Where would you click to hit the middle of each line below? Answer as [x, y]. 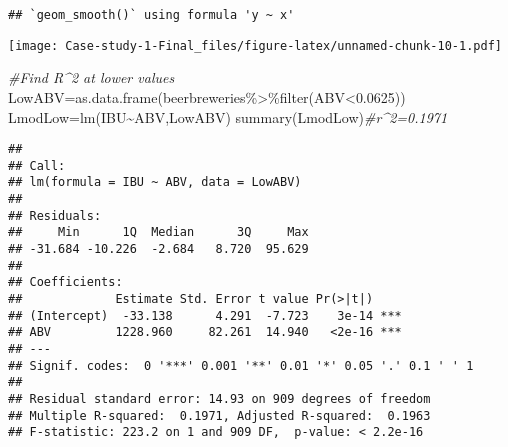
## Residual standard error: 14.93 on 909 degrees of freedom [219, 398]
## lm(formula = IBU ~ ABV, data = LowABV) [155, 182]
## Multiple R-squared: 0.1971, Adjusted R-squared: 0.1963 [219, 415]
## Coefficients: [65, 282]
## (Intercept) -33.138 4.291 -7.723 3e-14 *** [205, 315]
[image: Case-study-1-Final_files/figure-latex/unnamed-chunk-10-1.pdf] [255, 45]
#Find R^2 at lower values [91, 77]
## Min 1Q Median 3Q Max [158, 232]
